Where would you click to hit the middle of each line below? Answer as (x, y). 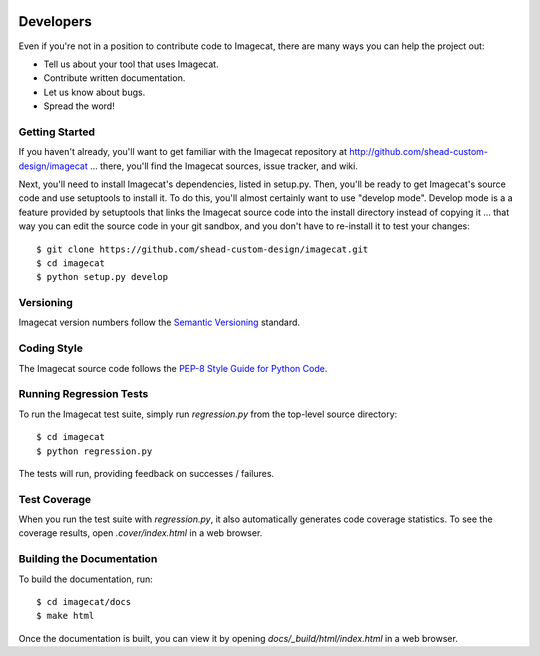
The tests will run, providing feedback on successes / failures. (146, 473)
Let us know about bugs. (94, 92)
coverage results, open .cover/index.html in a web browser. (140, 533)
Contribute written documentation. (114, 78)
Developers (55, 21)
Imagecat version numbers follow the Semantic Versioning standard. (159, 322)
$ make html (65, 616)
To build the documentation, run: (86, 579)
